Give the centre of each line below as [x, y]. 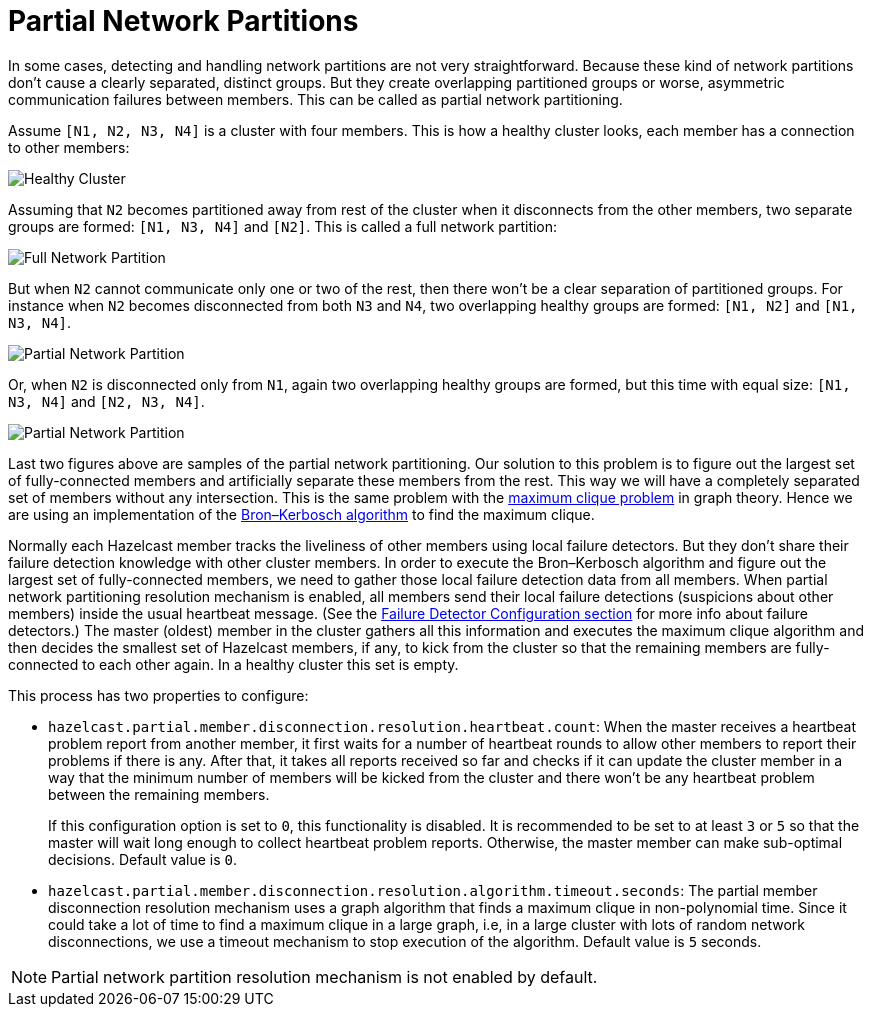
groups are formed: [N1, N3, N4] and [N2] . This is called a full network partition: [283, 226]
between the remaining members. [159, 794]
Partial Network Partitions [183, 21]
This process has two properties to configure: [158, 695]
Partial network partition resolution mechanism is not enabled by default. [324, 976]
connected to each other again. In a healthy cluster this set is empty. [233, 664]
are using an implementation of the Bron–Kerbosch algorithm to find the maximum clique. [301, 514]
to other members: [69, 147]
